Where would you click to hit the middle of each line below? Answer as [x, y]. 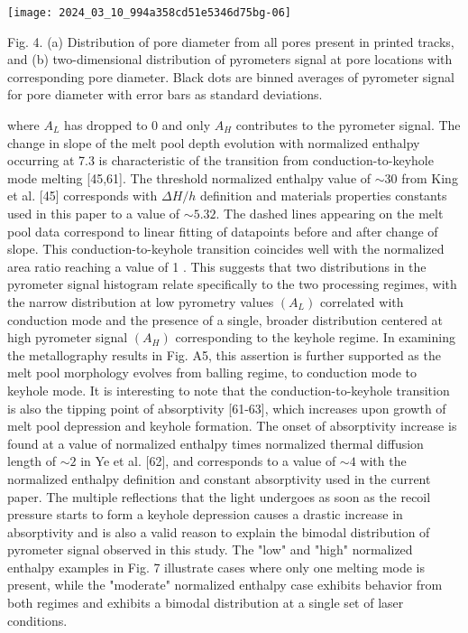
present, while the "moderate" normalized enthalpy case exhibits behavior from [225, 585]
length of [32, 461]
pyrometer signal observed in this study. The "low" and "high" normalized [210, 549]
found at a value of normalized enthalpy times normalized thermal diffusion [216, 443]
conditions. [37, 620]
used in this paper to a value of [94, 213]
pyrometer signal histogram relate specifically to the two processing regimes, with [232, 284]
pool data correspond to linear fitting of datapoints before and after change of [223, 231]
